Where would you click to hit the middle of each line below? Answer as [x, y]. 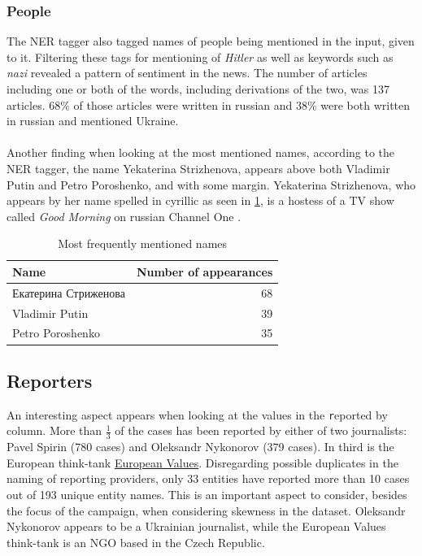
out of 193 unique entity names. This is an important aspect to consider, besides [207, 495]
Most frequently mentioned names [143, 243]
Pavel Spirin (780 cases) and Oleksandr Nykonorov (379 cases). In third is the [200, 447]
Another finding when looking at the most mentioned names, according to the [201, 152]
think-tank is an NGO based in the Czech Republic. [136, 542]
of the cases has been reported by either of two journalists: [261, 430]
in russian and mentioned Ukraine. [93, 121]
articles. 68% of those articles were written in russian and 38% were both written [209, 104]
